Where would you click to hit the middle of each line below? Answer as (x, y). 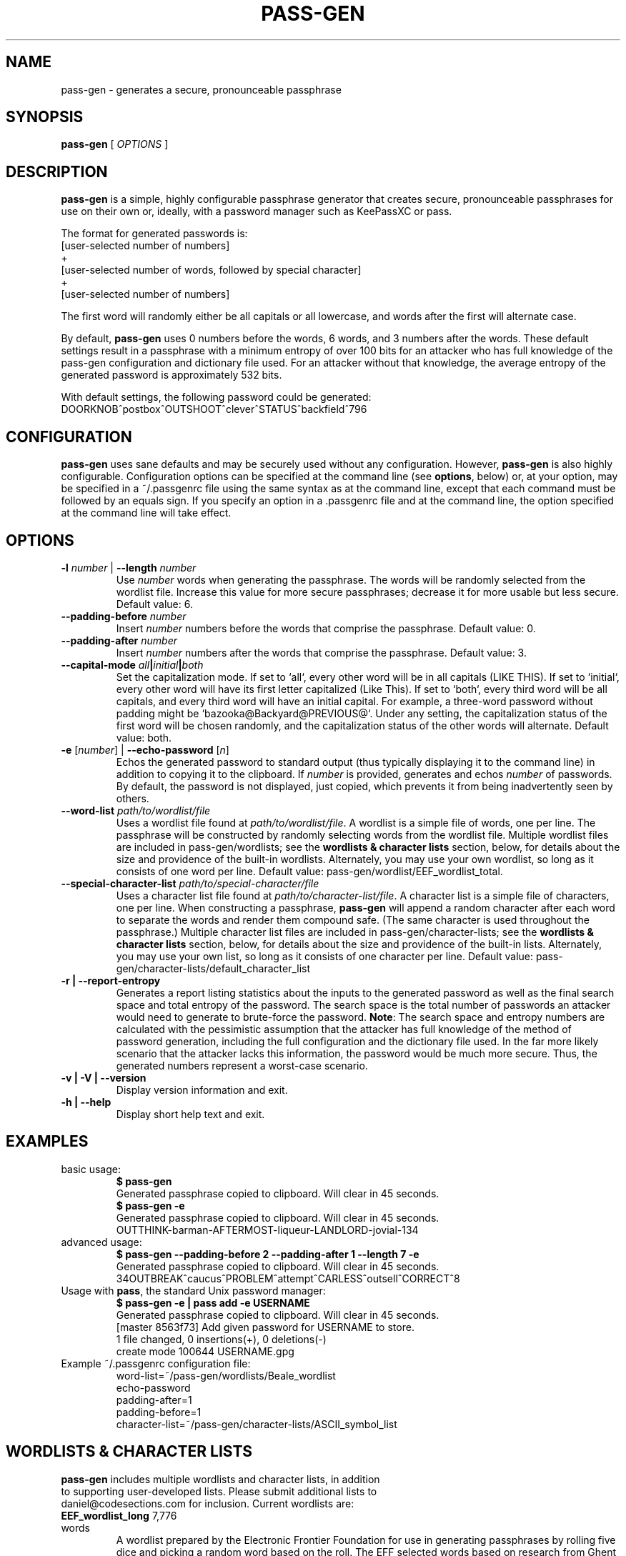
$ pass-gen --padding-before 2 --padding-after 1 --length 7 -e (268, 1254)
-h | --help (86, 1102)
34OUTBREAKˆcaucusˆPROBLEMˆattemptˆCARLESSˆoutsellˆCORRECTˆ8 (288, 1278)
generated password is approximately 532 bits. (172, 375)
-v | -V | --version (104, 1077)
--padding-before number (124, 616)
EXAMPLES (47, 1142)
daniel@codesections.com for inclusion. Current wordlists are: (208, 1503)
